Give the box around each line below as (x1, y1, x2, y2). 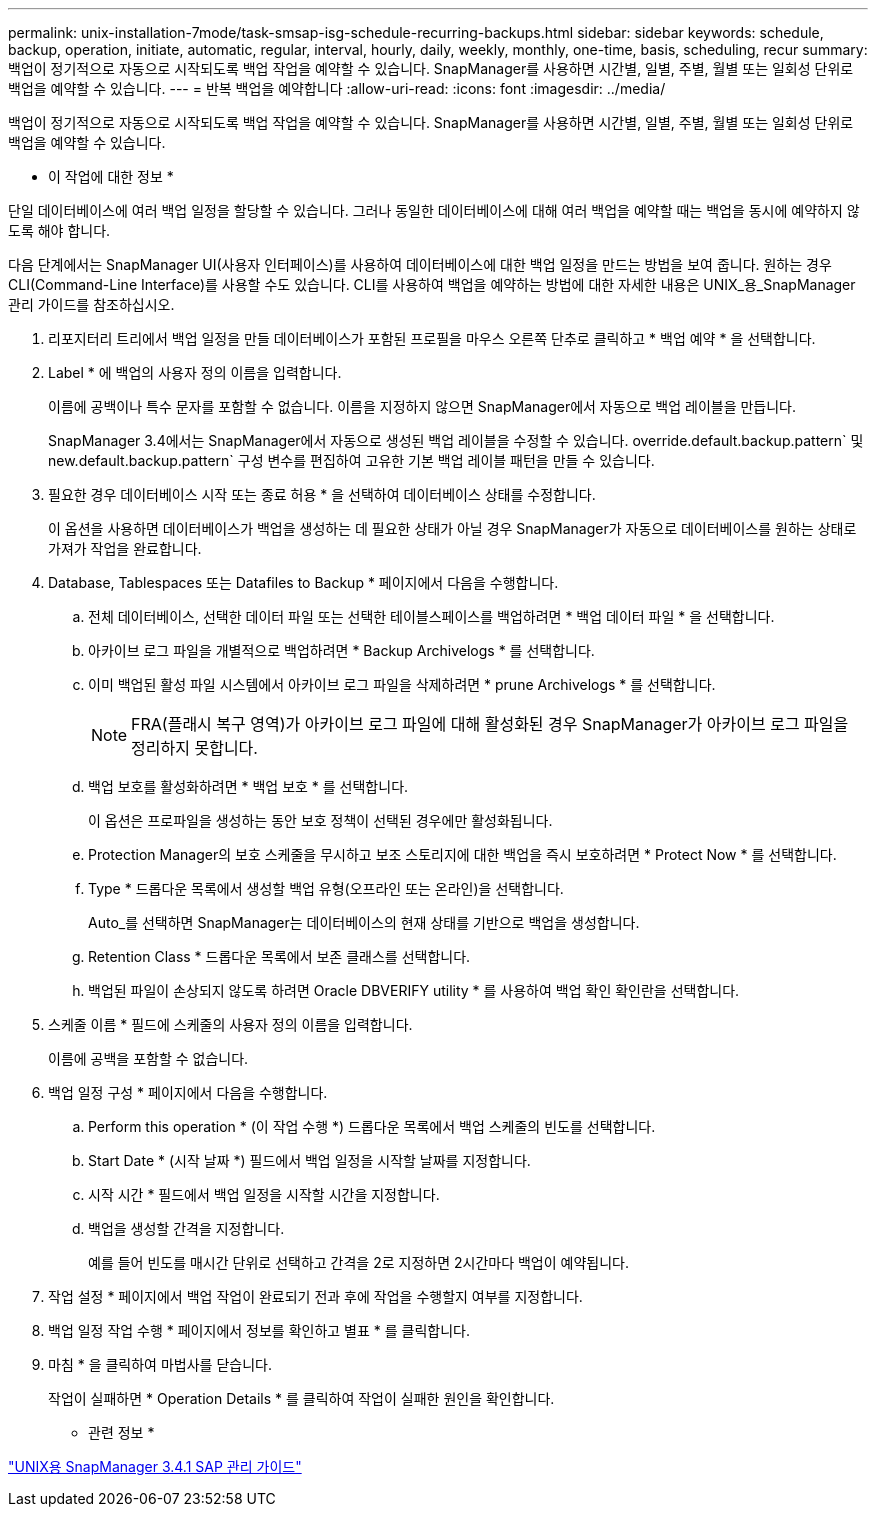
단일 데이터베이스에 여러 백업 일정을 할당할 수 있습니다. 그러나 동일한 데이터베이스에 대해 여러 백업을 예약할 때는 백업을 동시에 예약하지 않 (8, 202, 860, 219)
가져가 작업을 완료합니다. (48, 540, 202, 557)
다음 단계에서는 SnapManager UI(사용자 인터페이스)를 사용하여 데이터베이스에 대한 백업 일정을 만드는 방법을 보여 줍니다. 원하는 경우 (8, 256, 832, 273)
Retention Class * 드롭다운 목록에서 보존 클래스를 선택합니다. (88, 948, 471, 965)
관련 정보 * (88, 1424, 155, 1441)
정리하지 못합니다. (131, 738, 258, 758)
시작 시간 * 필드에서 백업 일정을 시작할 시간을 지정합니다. (88, 1186, 440, 1203)
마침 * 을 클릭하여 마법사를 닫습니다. (48, 1356, 272, 1373)
